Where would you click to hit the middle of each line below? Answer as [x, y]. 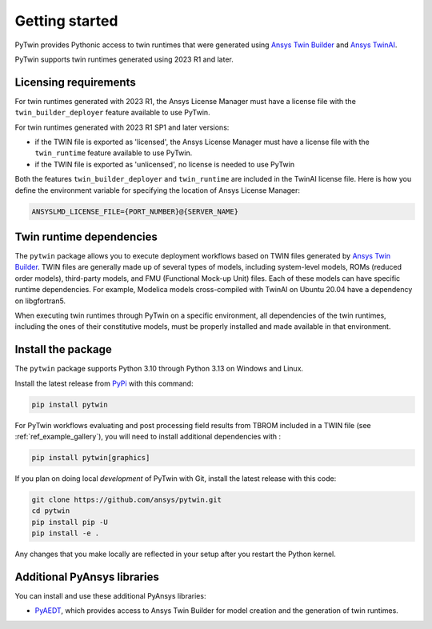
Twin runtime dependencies [86, 236]
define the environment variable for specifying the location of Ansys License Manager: [157, 190]
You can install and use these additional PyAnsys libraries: [110, 596]
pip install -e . [66, 533]
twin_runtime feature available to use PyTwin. [114, 153]
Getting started [66, 21]
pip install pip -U [70, 522]
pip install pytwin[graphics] [91, 458]
